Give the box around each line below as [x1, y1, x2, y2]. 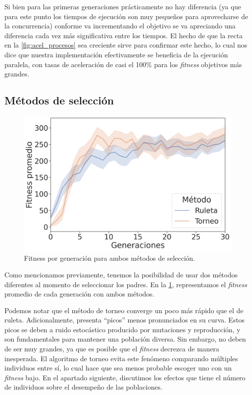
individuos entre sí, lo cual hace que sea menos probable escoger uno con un [4, 363, 232, 373]
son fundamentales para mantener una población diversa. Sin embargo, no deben [4, 334, 246, 344]
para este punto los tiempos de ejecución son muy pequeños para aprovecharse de [4, 11, 248, 21]
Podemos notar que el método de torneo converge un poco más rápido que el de [4, 305, 244, 315]
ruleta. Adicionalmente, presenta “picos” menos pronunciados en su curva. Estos [4, 315, 245, 325]
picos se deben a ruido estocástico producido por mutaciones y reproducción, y [4, 324, 241, 334]
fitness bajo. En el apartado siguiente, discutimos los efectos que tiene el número [4, 372, 246, 382]
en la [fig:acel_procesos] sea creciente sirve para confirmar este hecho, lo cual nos [4, 40, 248, 50]
